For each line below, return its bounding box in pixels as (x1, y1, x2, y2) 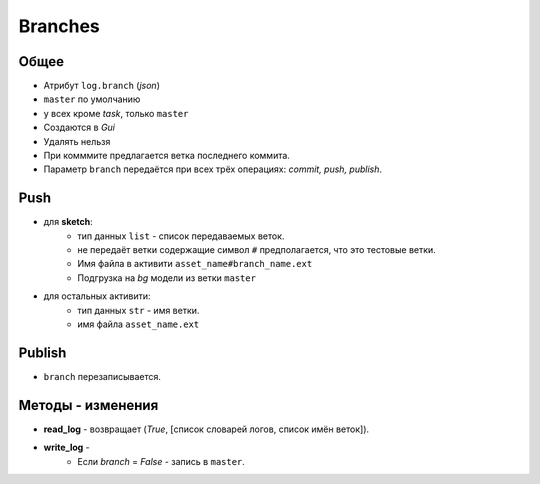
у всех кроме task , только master (43, 107, 189, 119)
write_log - (43, 441, 90, 454)
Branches (18, 15, 100, 37)
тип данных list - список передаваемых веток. (77, 230, 285, 242)
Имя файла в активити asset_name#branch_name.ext (77, 258, 313, 270)
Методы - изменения (18, 396, 159, 414)
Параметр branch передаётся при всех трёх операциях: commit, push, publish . (43, 163, 383, 175)
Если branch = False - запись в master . (77, 455, 245, 467)
